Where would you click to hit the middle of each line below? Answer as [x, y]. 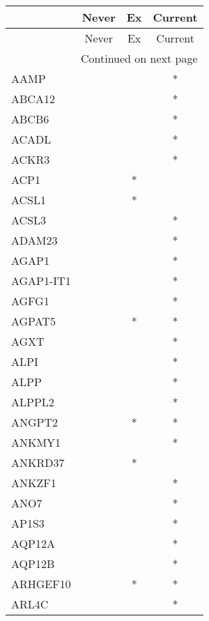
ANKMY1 [36, 442]
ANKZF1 [34, 483]
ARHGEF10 [41, 584]
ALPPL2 [33, 402]
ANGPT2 [35, 422]
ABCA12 [33, 99]
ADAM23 [34, 240]
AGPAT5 [33, 321]
